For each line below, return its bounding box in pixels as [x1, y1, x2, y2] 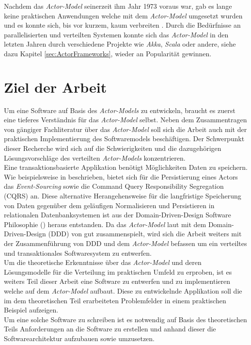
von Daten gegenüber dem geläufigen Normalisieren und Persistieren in [4, 200, 215, 210]
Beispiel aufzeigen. [4, 305, 59, 315]
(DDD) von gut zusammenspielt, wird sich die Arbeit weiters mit [48, 229, 242, 239]
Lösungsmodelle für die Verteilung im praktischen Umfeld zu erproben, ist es [4, 266, 232, 277]
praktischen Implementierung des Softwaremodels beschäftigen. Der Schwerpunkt [4, 133, 245, 144]
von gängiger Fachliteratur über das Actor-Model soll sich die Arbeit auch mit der [4, 124, 247, 134]
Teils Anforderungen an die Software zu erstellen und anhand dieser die [4, 324, 216, 334]
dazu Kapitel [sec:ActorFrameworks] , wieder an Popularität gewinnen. [4, 48, 212, 58]
